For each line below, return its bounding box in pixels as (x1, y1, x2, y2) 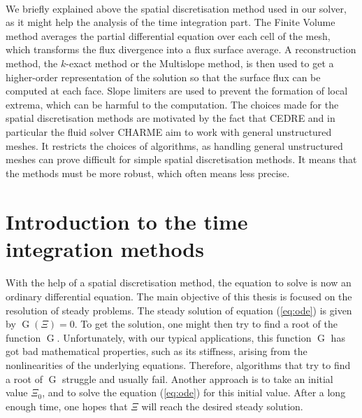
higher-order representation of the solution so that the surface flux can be (6, 69, 321, 84)
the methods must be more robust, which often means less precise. (6, 165, 290, 180)
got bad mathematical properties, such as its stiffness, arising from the (6, 344, 307, 358)
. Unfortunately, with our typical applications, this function (57, 330, 312, 344)
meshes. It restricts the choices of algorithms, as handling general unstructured (6, 138, 343, 153)
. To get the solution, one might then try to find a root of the (74, 316, 338, 331)
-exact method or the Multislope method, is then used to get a (66, 55, 334, 70)
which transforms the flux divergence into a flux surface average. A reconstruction (6, 42, 356, 57)
